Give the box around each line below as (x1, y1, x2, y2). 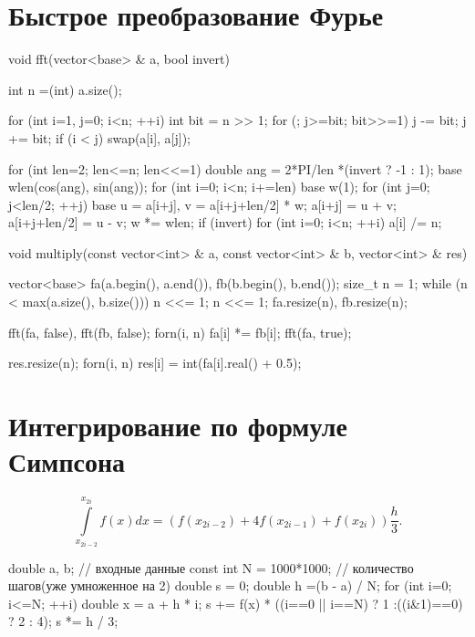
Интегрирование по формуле (8, 407, 347, 444)
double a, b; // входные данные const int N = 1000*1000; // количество (8, 558, 414, 577)
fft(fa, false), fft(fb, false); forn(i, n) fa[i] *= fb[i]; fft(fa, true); (8, 322, 352, 341)
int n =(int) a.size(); (8, 79, 122, 99)
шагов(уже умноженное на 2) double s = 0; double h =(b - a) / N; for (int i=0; (8, 576, 452, 595)
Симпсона (8, 443, 126, 480)
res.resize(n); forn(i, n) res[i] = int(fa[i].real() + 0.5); (8, 353, 302, 372)
